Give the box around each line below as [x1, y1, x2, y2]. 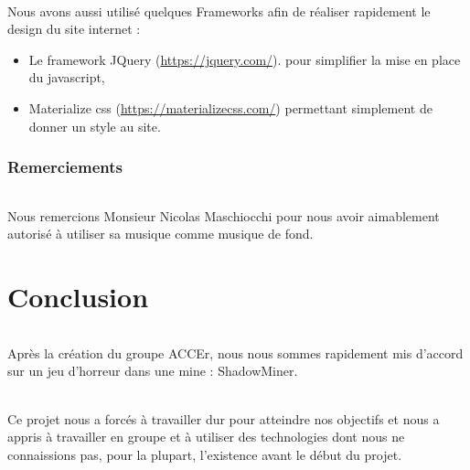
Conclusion [7, 278, 149, 315]
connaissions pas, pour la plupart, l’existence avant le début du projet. [7, 444, 402, 464]
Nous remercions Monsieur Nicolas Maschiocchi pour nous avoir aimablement [7, 206, 440, 225]
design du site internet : [7, 19, 141, 38]
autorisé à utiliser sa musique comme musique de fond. [7, 224, 314, 243]
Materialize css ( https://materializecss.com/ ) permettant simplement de [28, 98, 433, 117]
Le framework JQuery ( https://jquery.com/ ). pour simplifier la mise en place [28, 49, 461, 69]
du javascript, [28, 68, 105, 87]
